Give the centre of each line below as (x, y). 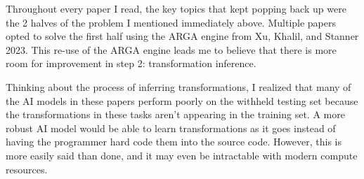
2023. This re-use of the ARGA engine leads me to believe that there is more (171, 49)
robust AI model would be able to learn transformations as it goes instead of (171, 128)
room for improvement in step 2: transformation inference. (131, 63)
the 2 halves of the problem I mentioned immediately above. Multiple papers (171, 22)
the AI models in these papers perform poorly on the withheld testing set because (182, 100)
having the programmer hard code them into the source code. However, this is (174, 142)
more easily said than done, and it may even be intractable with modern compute (182, 155)
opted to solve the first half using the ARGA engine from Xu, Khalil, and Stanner (182, 36)
